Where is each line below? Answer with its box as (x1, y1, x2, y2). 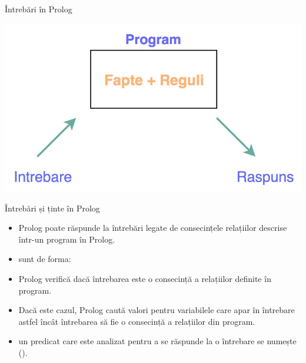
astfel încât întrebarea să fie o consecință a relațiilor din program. (18, 315, 255, 327)
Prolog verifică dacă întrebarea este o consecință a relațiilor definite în (18, 272, 271, 284)
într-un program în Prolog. (18, 233, 115, 245)
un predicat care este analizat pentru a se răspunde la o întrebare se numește (18, 335, 297, 347)
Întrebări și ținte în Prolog (5, 201, 100, 214)
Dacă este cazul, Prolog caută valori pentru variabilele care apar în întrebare (18, 304, 295, 316)
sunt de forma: (18, 253, 71, 265)
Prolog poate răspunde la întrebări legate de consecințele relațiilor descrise (18, 221, 287, 234)
